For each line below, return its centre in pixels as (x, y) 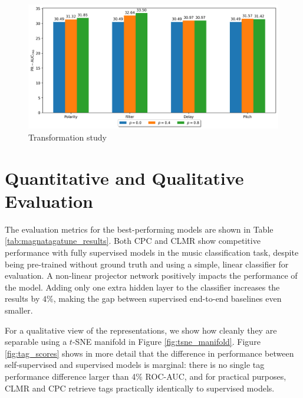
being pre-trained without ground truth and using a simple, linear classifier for (147, 264)
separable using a (36, 342)
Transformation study (67, 137)
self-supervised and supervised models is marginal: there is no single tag (135, 365)
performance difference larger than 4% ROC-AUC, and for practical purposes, (146, 376)
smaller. (19, 310)
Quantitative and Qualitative (124, 177)
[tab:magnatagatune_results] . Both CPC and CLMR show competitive (133, 241)
